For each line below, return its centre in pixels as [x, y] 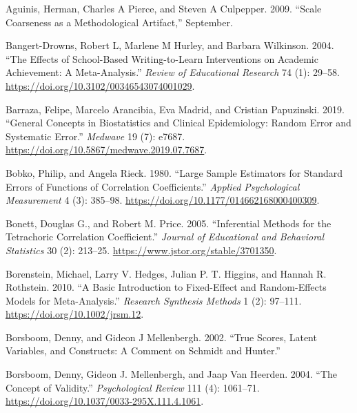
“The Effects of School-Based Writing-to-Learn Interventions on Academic [162, 58]
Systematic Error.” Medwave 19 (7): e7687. [95, 136]
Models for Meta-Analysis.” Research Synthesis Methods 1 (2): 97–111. [154, 300]
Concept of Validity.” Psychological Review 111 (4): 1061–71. [133, 387]
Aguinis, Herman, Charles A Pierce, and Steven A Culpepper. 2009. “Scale [164, 8]
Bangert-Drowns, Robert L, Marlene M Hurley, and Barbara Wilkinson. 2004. [170, 45]
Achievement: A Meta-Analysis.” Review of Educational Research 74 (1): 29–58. [173, 72]
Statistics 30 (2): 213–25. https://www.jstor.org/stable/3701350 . [141, 250]
